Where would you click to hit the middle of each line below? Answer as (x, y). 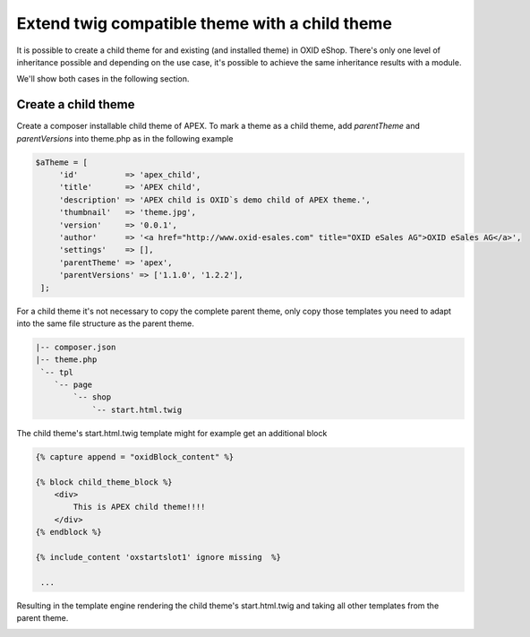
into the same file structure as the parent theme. (105, 323)
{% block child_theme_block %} (104, 482)
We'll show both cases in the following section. (103, 79)
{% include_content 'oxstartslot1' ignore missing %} (158, 557)
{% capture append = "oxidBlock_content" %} (135, 456)
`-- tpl (57, 372)
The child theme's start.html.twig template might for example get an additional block (172, 433)
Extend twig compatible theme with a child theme (205, 23)
